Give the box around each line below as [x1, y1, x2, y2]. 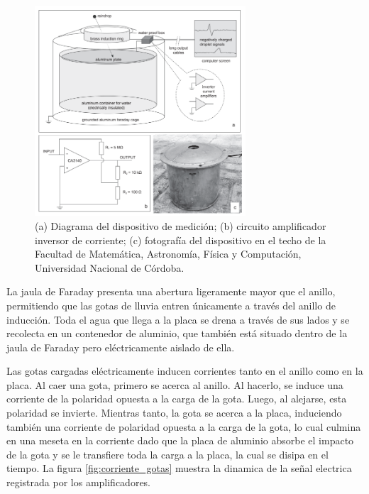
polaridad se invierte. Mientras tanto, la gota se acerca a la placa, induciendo [6, 405, 342, 420]
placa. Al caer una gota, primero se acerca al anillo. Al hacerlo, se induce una [6, 377, 343, 392]
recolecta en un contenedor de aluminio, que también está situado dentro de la [6, 326, 348, 341]
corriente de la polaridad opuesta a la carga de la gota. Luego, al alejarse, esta [6, 391, 347, 406]
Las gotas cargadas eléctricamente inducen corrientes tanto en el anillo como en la [6, 363, 363, 378]
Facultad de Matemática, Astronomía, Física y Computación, [35, 246, 302, 261]
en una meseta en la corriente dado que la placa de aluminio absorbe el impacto [6, 433, 354, 448]
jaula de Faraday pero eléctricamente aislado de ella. [6, 339, 235, 354]
